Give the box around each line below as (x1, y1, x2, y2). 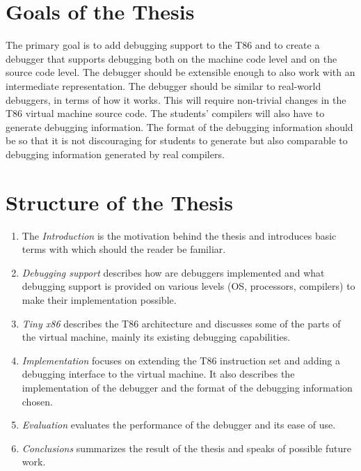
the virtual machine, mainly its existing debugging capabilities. (22, 330, 291, 344)
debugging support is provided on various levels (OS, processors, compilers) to (22, 279, 355, 293)
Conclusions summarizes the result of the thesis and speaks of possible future (22, 440, 351, 455)
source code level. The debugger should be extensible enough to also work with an (6, 65, 355, 79)
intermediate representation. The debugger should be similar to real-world (6, 78, 321, 93)
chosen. (22, 394, 53, 408)
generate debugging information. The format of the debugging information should (6, 119, 353, 134)
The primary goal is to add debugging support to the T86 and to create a (6, 38, 320, 52)
